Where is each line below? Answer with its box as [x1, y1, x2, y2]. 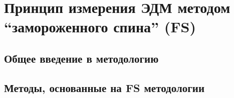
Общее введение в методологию [4, 50, 159, 66]
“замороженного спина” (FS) [4, 16, 196, 37]
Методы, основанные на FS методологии [4, 80, 204, 95]
